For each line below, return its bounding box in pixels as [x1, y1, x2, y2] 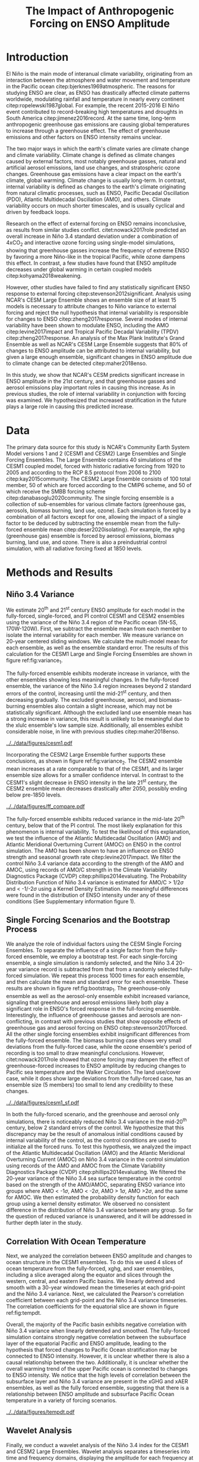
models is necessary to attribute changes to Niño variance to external [6, 302, 176, 309]
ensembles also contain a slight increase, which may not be [26, 702, 172, 710]
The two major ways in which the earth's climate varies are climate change [6, 145, 189, 152]
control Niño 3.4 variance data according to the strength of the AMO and [6, 860, 184, 867]
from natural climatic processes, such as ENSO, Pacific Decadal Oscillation [6, 189, 189, 196]
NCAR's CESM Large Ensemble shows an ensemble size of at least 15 [6, 296, 176, 303]
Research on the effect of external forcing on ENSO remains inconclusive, [6, 219, 187, 227]
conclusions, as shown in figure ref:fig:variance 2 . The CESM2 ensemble [6, 757, 182, 766]
